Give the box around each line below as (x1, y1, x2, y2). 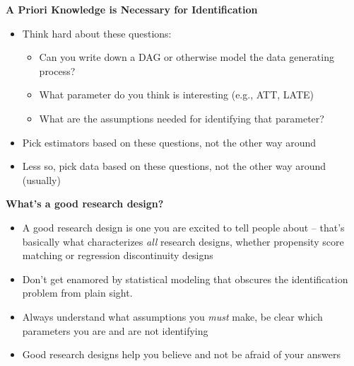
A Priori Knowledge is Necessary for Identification (6, 2, 258, 16)
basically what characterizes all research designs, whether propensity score (22, 234, 344, 248)
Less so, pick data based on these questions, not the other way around (22, 159, 326, 173)
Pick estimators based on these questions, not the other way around (22, 135, 317, 149)
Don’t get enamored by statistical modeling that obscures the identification (22, 271, 348, 286)
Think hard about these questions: (22, 25, 172, 40)
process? (39, 63, 76, 78)
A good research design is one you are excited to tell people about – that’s (22, 219, 345, 234)
